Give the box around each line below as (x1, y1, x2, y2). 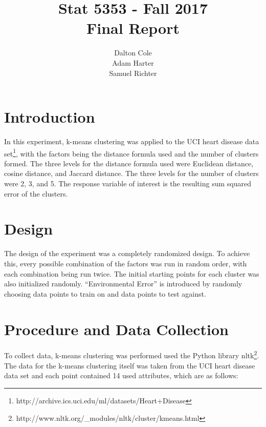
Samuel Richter (109, 67, 157, 78)
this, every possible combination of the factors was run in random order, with (4, 258, 247, 268)
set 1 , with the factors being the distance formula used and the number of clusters (4, 146, 259, 159)
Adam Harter (112, 57, 154, 68)
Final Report (86, 17, 180, 38)
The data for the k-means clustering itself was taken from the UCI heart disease (4, 360, 255, 371)
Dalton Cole (114, 47, 152, 58)
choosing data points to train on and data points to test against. (4, 288, 206, 299)
